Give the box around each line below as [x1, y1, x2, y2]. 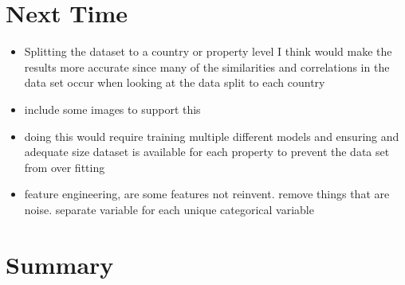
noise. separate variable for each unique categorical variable [24, 201, 314, 217]
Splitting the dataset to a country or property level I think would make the [24, 43, 392, 60]
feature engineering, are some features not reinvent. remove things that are [24, 185, 390, 202]
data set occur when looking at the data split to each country [24, 74, 325, 91]
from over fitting [24, 158, 105, 175]
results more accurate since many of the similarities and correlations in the [24, 58, 390, 75]
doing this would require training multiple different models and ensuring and [24, 127, 399, 144]
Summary [6, 248, 114, 280]
